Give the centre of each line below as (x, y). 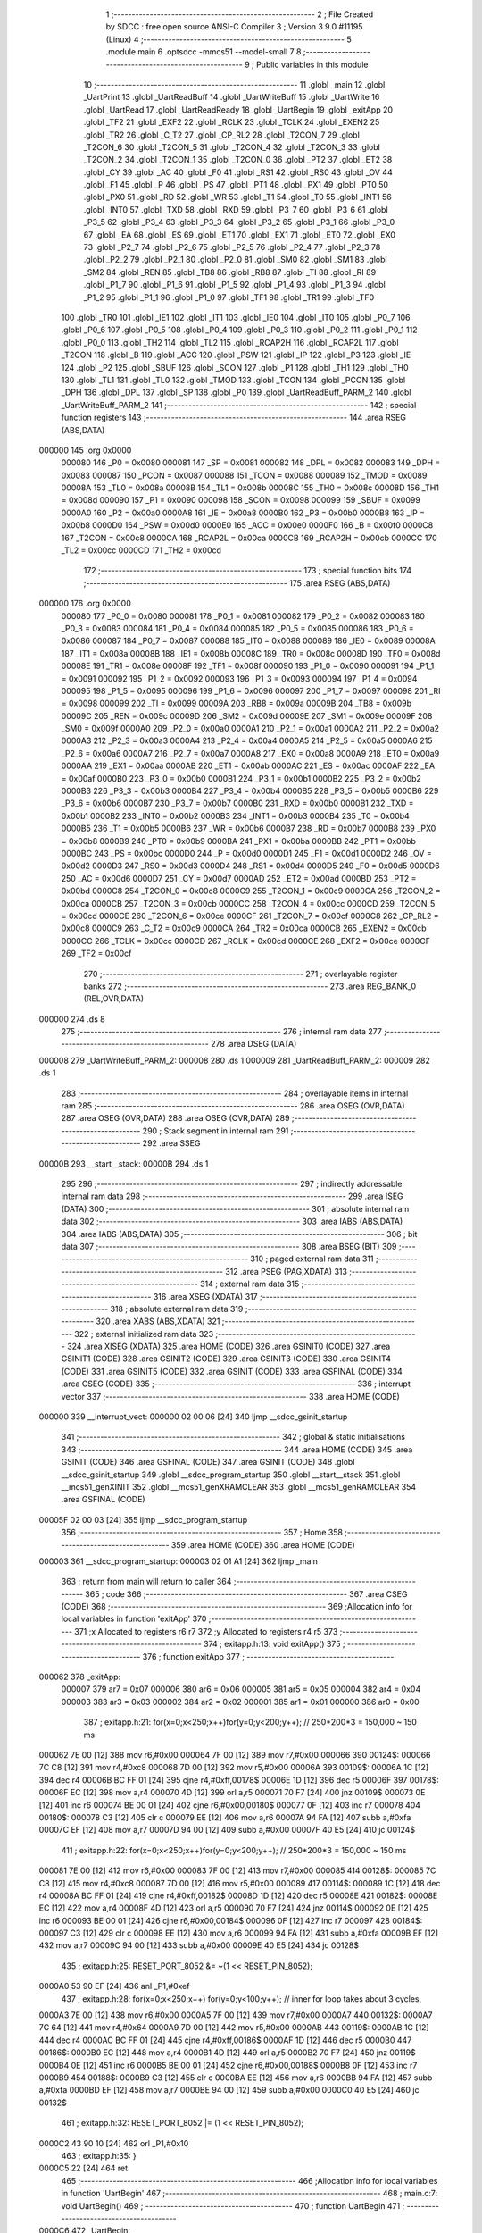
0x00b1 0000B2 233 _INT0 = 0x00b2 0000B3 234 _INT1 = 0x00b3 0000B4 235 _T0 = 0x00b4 (235, 815)
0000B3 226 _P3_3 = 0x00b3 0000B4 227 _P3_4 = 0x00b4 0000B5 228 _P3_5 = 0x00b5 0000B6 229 (250, 791)
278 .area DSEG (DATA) (253, 1044)
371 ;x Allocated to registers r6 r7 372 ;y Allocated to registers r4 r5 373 (206, 1631)
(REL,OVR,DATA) (114, 999)
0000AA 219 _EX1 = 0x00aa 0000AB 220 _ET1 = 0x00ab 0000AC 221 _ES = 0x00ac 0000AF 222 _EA (248, 766)
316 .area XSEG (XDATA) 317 (205, 1296)
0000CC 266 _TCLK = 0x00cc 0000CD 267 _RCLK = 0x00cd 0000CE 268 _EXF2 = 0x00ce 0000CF (245, 941)
